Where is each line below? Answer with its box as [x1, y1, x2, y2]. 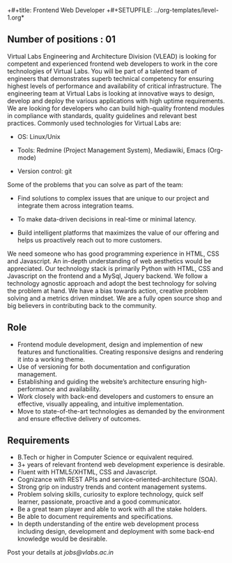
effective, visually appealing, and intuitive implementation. [17, 400, 185, 408]
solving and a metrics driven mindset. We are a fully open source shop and [7, 293, 222, 302]
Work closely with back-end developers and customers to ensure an [17, 392, 214, 400]
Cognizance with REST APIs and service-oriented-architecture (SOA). [17, 475, 218, 484]
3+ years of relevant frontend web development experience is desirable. [17, 460, 225, 469]
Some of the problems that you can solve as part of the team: [7, 180, 183, 189]
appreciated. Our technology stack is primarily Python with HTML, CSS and [7, 264, 224, 272]
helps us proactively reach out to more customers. [17, 235, 162, 244]
